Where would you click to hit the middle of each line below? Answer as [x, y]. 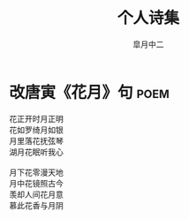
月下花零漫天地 [36, 172]
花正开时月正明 [36, 118]
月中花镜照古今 [36, 183]
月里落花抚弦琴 [36, 140]
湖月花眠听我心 [36, 152]
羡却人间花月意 [36, 194]
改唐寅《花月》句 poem [89, 92]
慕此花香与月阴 [36, 205]
